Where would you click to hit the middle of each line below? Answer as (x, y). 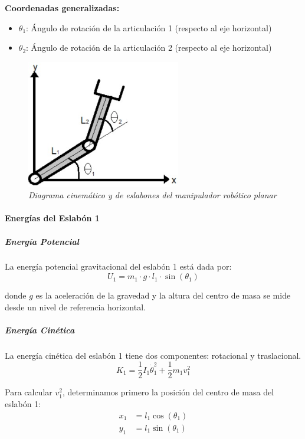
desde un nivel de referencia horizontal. (75, 307)
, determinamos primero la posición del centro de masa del (168, 392)
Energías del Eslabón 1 (52, 218)
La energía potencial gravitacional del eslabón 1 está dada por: (118, 266)
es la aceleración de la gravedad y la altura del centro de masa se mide (163, 295)
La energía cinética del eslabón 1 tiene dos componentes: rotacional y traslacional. (153, 355)
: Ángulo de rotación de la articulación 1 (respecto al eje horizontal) (149, 27)
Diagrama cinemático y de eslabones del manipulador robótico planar (152, 195)
